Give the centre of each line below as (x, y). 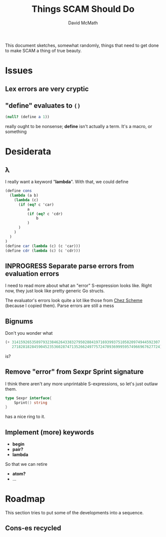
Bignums (19, 321)
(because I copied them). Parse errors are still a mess (60, 306)
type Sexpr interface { (28, 398)
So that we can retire (26, 464)
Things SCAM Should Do (83, 9)
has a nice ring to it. (25, 417)
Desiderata (28, 152)
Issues (19, 71)
